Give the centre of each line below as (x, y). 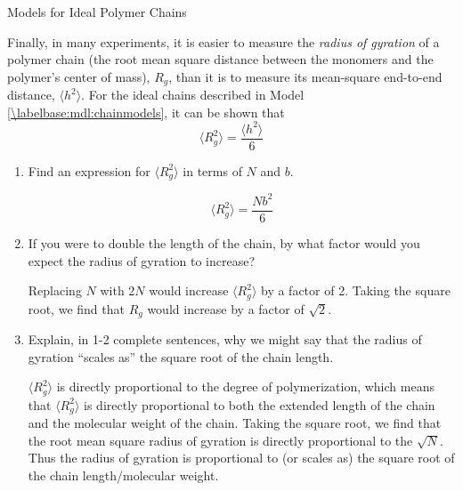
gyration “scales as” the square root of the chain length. (181, 356)
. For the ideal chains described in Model (193, 95)
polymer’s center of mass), (79, 76)
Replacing (55, 290)
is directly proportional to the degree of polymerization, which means (245, 386)
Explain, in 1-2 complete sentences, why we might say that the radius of (225, 339)
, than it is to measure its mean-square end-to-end (305, 76)
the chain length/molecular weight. (123, 475)
